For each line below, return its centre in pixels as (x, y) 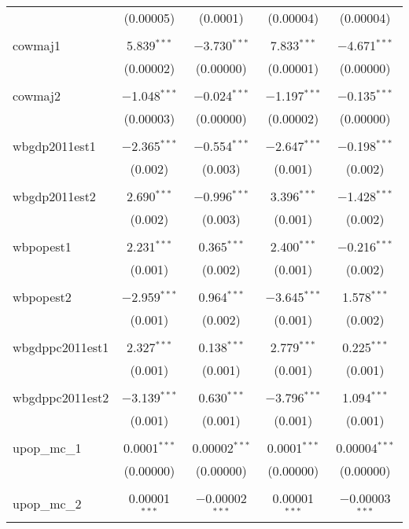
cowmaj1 (37, 45)
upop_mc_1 (47, 448)
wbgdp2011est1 (54, 146)
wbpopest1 (42, 246)
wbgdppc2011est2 (61, 397)
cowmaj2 (37, 96)
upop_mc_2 (47, 504)
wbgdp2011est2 (54, 196)
